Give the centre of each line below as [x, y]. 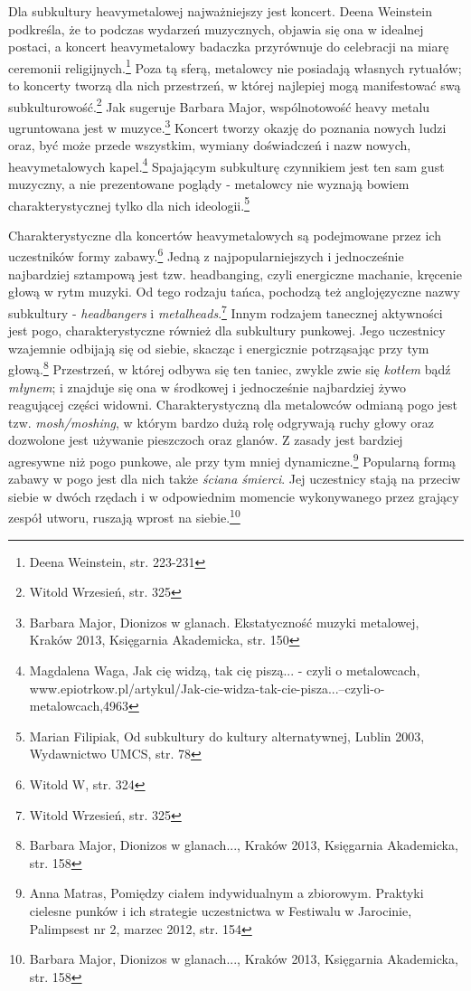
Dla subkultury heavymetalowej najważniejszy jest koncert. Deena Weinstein [220, 11]
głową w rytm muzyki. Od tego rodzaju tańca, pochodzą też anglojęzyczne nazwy [234, 292]
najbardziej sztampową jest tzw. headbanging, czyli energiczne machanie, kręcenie [235, 274]
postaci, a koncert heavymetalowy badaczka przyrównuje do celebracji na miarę [229, 47]
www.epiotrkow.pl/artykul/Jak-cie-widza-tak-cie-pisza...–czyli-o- [207, 688]
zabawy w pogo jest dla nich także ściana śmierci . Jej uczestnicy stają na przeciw [235, 479]
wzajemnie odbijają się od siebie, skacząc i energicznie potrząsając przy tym [219, 348]
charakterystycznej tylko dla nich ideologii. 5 [129, 203]
